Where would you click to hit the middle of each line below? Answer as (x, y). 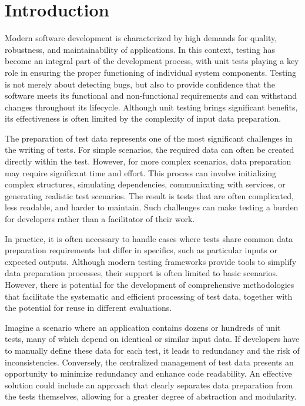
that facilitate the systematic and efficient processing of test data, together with (149, 296)
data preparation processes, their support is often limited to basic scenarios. (141, 273)
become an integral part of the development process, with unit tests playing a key (152, 61)
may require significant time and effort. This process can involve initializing (141, 172)
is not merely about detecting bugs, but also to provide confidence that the (140, 84)
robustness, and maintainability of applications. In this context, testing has (140, 49)
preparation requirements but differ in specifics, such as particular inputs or (141, 250)
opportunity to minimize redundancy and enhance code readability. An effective (148, 373)
